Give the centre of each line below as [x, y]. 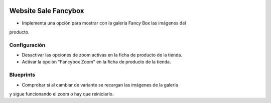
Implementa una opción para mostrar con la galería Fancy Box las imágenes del [104, 23]
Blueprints [22, 75]
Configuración [27, 45]
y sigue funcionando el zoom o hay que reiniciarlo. [61, 94]
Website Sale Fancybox [47, 11]
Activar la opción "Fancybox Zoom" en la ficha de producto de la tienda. [96, 62]
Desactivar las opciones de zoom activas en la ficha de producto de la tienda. [102, 55]
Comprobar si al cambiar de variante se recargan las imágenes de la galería [100, 84]
